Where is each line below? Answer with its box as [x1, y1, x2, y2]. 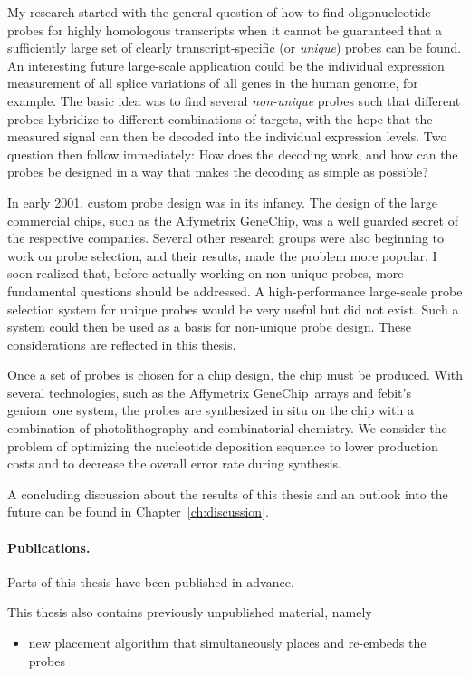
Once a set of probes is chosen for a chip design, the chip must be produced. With [7, 365, 464, 384]
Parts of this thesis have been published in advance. [7, 572, 294, 591]
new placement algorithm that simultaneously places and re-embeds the [28, 633, 427, 652]
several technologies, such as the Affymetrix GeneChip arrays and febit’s [7, 382, 411, 401]
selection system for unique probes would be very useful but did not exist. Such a [7, 299, 459, 318]
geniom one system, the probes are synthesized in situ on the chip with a [7, 401, 414, 420]
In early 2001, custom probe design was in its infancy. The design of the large [7, 192, 437, 211]
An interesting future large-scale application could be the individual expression [7, 55, 445, 74]
